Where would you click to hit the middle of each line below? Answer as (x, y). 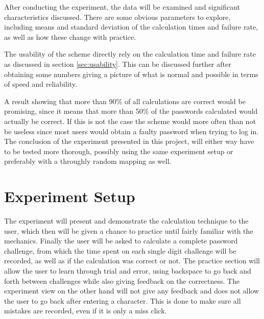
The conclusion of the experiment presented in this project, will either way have (129, 141)
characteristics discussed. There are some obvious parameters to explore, (117, 17)
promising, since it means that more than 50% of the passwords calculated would (131, 111)
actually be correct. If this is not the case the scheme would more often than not (130, 121)
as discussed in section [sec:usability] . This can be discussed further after (118, 64)
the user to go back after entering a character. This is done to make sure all (123, 300)
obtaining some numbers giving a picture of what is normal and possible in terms (131, 74)
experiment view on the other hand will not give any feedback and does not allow (132, 291)
